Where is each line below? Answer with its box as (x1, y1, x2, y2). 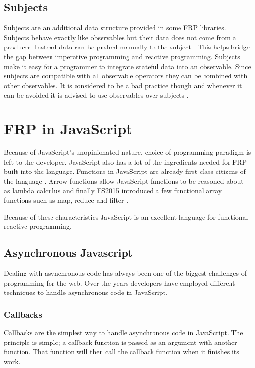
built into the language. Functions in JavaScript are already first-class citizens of (4, 166, 246, 176)
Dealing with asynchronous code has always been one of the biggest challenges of (4, 268, 247, 278)
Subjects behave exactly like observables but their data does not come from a (4, 32, 236, 42)
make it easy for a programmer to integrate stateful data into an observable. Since (4, 61, 251, 71)
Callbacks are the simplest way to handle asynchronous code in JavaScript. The (4, 327, 243, 338)
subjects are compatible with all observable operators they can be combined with (4, 71, 248, 81)
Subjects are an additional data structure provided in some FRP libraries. (4, 23, 226, 33)
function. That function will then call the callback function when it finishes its (4, 346, 239, 357)
